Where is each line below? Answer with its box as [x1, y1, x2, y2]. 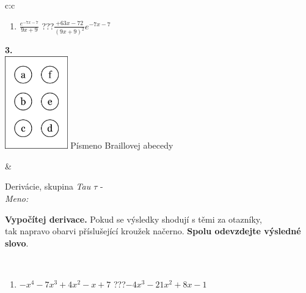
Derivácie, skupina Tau [5, 180, 91, 193]
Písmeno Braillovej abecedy [70, 139, 173, 152]
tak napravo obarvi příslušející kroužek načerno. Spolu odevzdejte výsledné [5, 224, 301, 237]
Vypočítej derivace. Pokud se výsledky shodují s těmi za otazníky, [5, 212, 262, 225]
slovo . [5, 236, 29, 249]
